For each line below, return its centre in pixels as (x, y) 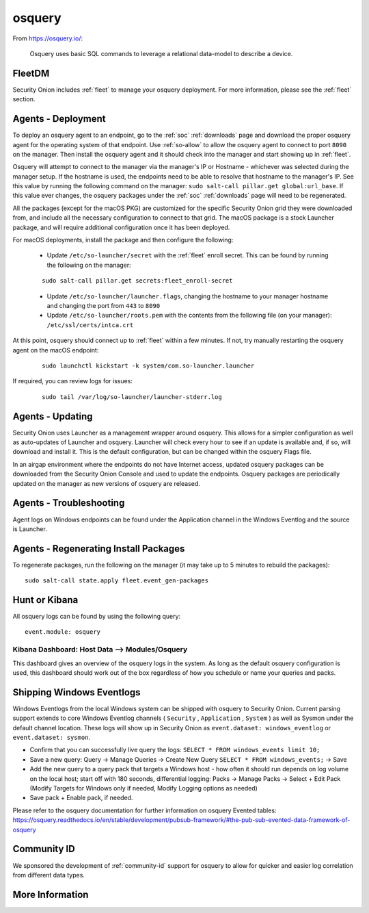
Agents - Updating (53, 416)
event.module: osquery (63, 632)
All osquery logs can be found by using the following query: (97, 617)
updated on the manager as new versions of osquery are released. (107, 483)
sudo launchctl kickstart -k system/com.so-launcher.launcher (148, 365)
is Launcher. (30, 529)
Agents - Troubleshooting (69, 503)
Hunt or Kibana (45, 600)
